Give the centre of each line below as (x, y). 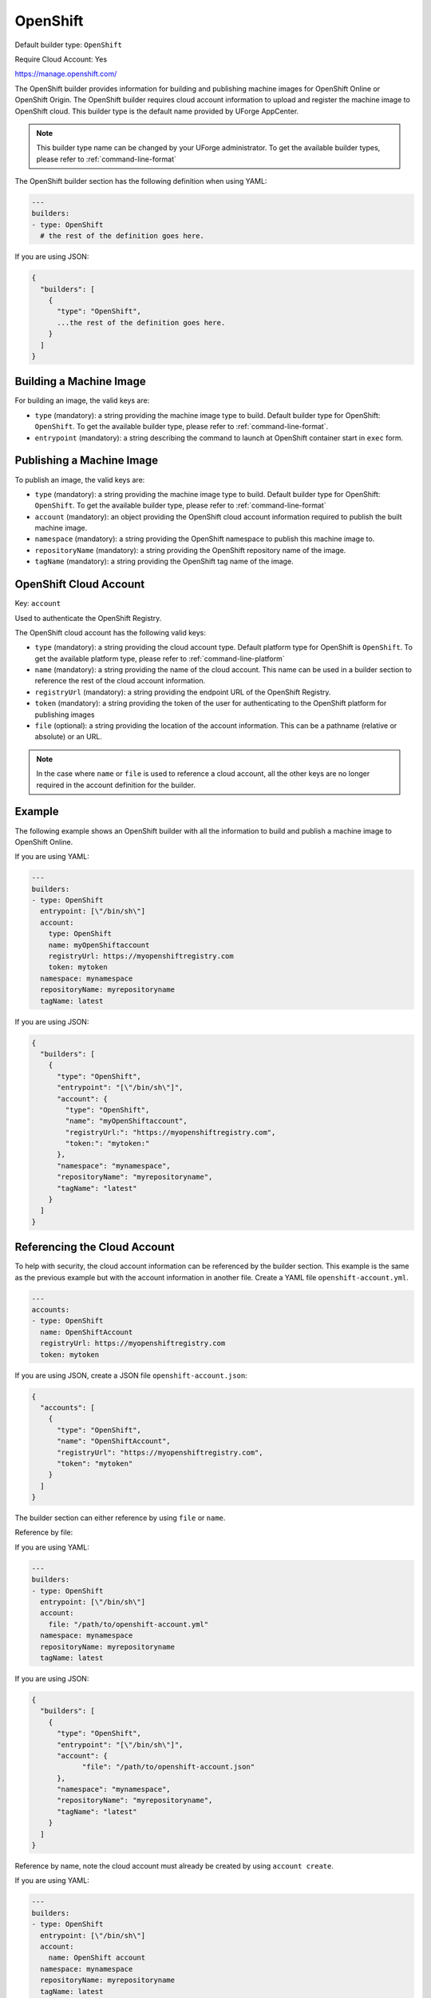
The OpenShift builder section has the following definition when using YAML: (141, 181)
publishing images (65, 714)
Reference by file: (44, 1532)
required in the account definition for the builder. (116, 785)
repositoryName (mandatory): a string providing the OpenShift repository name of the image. (190, 550)
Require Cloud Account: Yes (61, 59)
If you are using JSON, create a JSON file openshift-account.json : (131, 1375)
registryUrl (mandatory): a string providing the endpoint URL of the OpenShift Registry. (183, 692)
